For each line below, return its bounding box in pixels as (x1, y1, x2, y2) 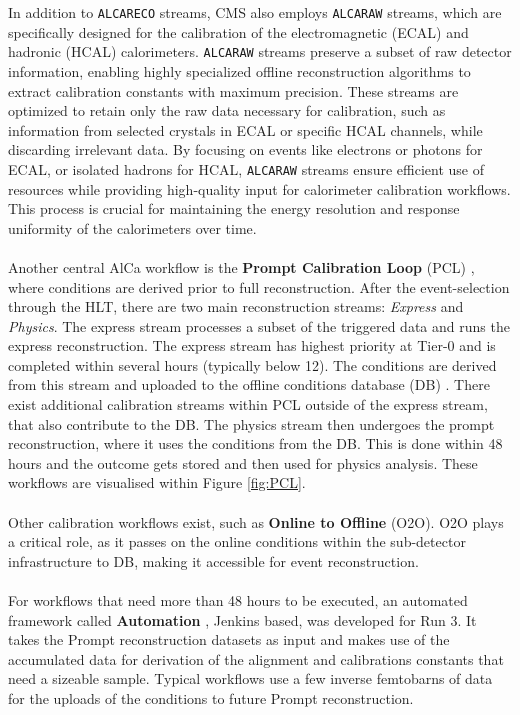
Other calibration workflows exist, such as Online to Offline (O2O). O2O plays (8, 511, 504, 532)
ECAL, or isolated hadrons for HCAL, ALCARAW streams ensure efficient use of (8, 158, 484, 179)
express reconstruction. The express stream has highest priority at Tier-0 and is (8, 335, 496, 356)
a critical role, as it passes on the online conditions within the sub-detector (8, 531, 466, 552)
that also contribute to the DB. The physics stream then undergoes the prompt (8, 413, 495, 434)
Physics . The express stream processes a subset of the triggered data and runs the (8, 315, 510, 336)
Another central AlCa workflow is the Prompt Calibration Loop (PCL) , (8, 256, 475, 277)
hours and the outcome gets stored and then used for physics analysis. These (8, 452, 478, 473)
